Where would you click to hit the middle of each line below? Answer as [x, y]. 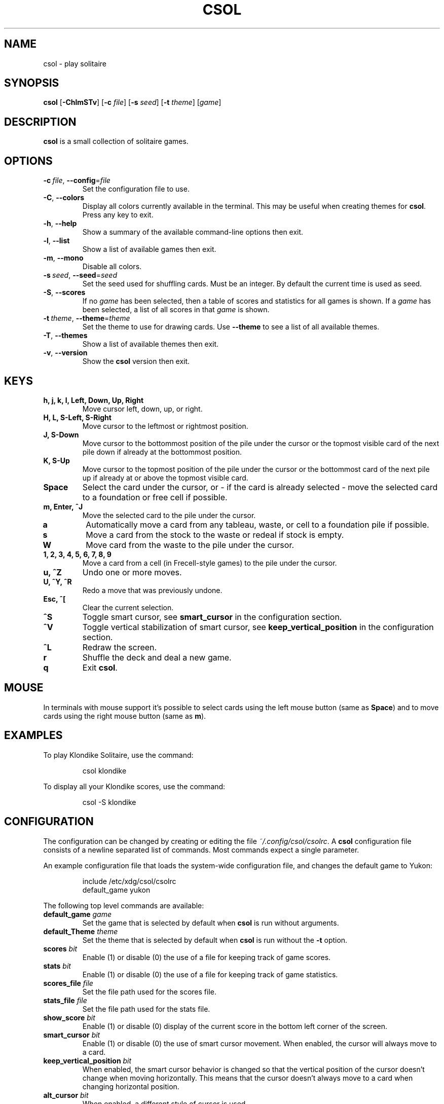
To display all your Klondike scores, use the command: [134, 786]
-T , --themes [65, 336]
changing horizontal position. [131, 1086]
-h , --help [60, 224]
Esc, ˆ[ [54, 599]
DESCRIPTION [40, 122]
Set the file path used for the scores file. [149, 991]
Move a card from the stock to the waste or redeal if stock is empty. [215, 535]
